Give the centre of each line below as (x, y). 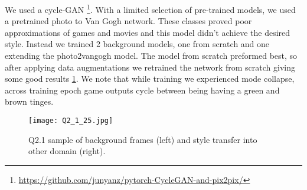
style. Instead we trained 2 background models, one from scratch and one (137, 44)
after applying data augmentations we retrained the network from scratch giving (150, 67)
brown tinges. (29, 101)
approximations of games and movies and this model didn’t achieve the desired (148, 32)
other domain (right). (67, 151)
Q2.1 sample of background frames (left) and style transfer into (143, 139)
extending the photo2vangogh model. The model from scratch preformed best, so (151, 56)
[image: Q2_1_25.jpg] (71, 121)
